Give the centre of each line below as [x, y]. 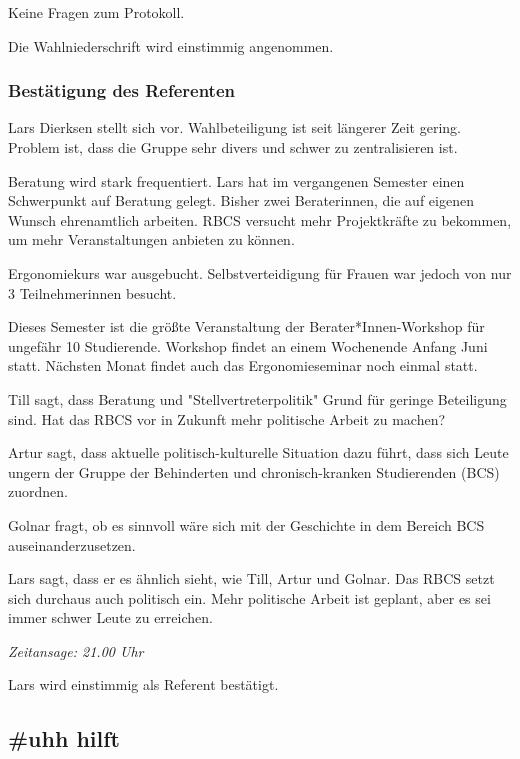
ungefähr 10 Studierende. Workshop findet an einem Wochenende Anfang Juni [248, 345]
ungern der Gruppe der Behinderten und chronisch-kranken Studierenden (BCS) [254, 471]
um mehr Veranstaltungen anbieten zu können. [151, 239]
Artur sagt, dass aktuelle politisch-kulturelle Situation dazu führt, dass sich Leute [258, 452]
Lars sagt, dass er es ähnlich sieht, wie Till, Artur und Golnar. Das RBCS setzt [251, 578]
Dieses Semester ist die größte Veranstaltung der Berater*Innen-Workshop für [246, 326]
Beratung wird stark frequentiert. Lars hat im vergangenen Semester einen [236, 180]
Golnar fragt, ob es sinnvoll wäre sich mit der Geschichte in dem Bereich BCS [246, 524]
